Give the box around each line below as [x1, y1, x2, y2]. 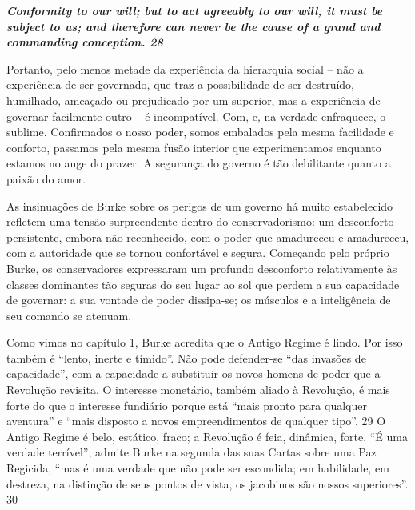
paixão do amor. [6, 170, 86, 187]
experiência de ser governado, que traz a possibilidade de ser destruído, [6, 76, 355, 93]
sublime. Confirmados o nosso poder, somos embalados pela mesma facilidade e [6, 123, 394, 140]
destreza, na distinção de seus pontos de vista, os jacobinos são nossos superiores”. [6, 475, 409, 492]
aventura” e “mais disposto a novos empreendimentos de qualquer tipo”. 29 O [6, 412, 386, 429]
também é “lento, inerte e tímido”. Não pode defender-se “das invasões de [6, 349, 366, 366]
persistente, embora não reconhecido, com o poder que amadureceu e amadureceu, [6, 228, 409, 245]
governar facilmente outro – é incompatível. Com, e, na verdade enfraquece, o [6, 107, 386, 124]
